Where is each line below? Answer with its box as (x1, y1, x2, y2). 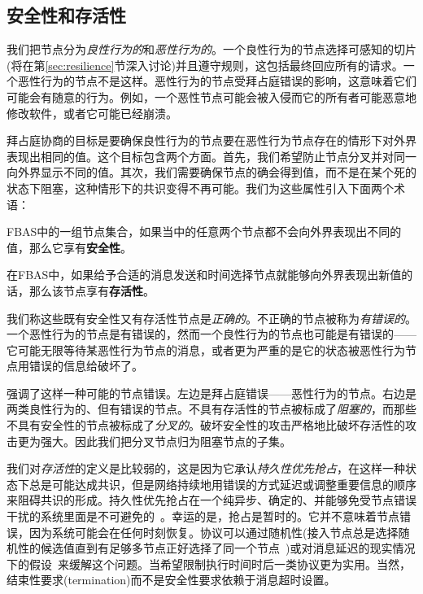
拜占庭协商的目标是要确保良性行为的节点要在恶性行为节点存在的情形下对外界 (7, 132, 416, 149)
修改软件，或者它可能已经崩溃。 (7, 104, 177, 121)
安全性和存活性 (7, 2, 126, 28)
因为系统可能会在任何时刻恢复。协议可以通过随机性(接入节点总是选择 (28, 523, 399, 540)
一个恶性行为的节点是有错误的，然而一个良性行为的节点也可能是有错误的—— (7, 325, 416, 343)
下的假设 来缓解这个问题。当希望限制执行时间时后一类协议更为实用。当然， (7, 555, 411, 572)
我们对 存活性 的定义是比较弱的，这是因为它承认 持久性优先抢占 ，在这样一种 (7, 460, 405, 477)
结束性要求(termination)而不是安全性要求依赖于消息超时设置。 (7, 571, 336, 588)
